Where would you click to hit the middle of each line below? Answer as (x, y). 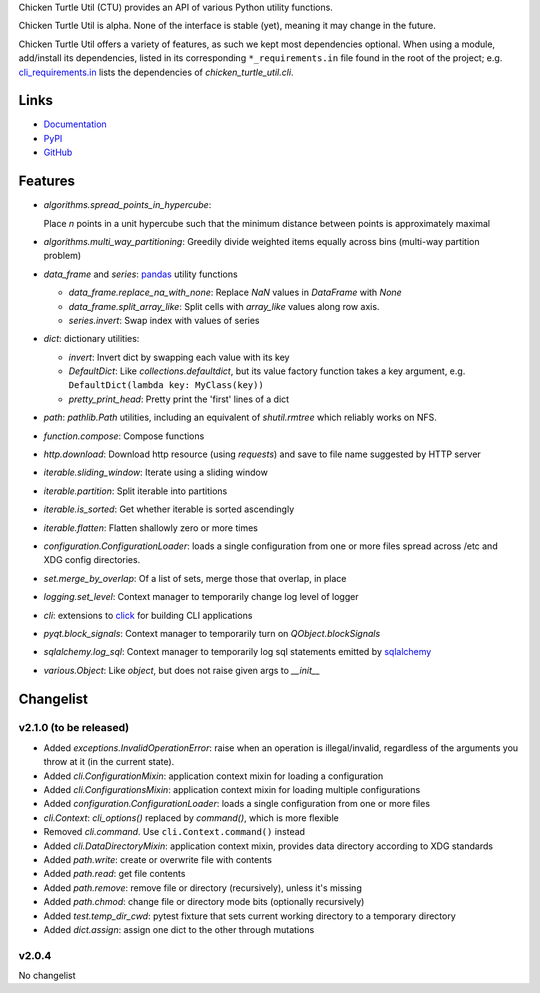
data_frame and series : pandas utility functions (141, 274)
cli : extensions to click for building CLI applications (148, 615)
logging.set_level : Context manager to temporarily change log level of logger (201, 597)
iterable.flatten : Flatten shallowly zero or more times (151, 527)
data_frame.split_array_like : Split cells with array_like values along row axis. (224, 306)
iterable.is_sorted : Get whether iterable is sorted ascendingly (169, 509)
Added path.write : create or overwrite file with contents (157, 859)
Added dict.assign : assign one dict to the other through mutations (179, 929)
